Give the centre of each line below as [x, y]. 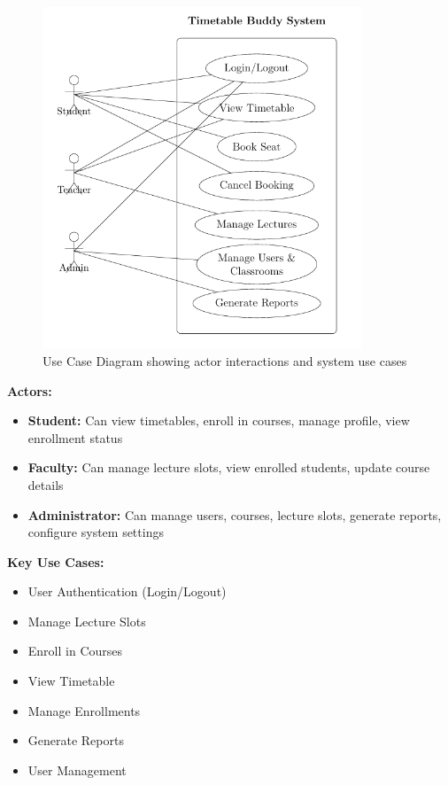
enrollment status [75, 437]
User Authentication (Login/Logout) [127, 591]
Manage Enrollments [84, 710]
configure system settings [96, 532]
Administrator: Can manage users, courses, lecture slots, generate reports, [235, 514]
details [46, 484]
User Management [77, 769]
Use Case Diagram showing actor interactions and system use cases [225, 360]
